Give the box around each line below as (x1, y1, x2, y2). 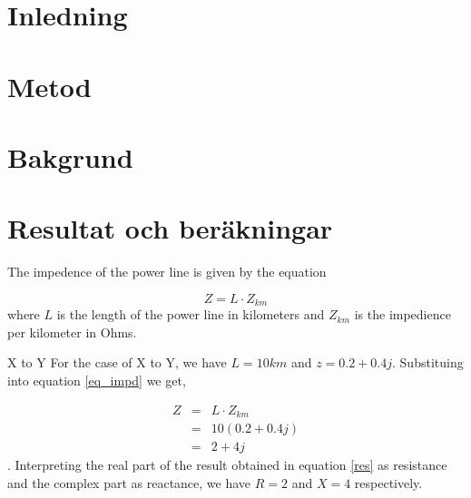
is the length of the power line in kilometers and (56, 305, 325, 324)
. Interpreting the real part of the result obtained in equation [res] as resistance (7, 455, 447, 474)
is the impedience (354, 305, 451, 324)
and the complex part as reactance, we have (7, 473, 251, 492)
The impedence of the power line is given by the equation (7, 262, 327, 281)
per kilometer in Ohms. (7, 322, 137, 341)
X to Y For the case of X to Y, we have (7, 353, 227, 372)
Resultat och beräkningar (7, 210, 333, 247)
